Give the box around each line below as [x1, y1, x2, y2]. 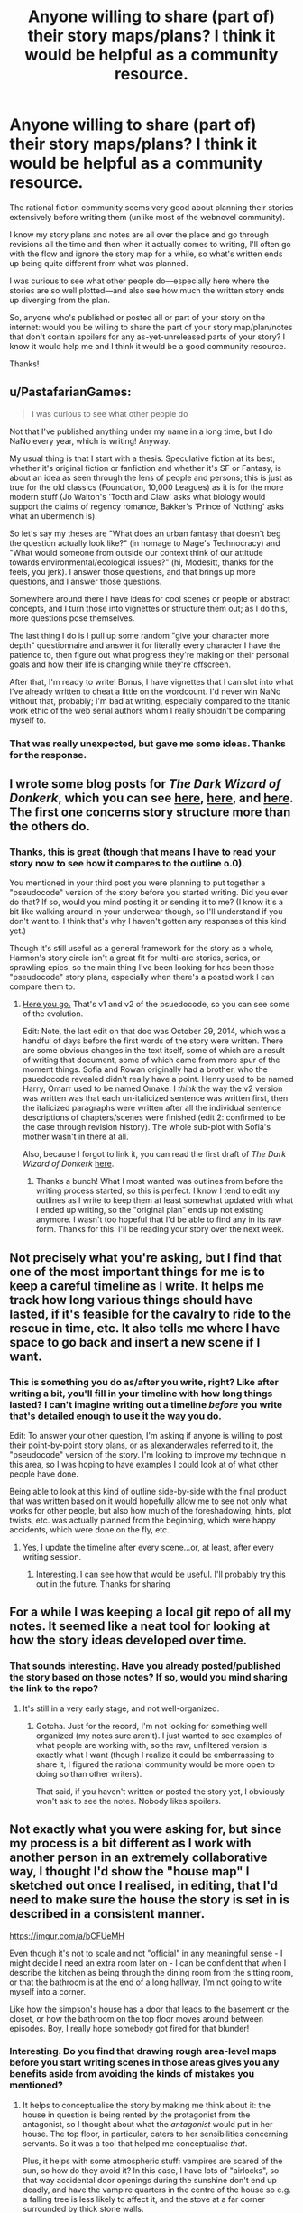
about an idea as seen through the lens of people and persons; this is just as [9, 472, 293, 483]
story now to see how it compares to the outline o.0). [9, 856, 245, 869]
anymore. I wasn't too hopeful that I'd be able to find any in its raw [35, 1214, 282, 1225]
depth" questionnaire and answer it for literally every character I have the [9, 639, 281, 651]
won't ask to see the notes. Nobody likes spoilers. [35, 1795, 222, 1806]
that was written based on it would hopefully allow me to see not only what [9, 1495, 288, 1506]
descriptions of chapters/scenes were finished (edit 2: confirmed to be [22, 1112, 286, 1123]
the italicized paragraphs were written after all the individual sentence [22, 1103, 282, 1114]
